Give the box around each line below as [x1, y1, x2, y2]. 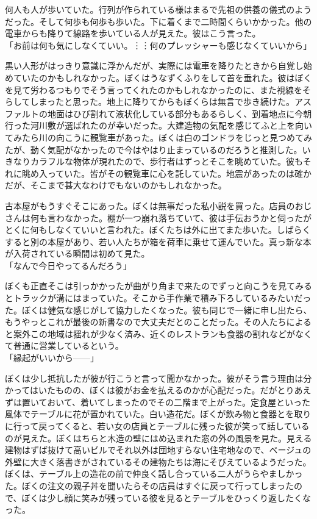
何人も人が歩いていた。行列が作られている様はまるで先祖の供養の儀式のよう [5, 3, 312, 15]
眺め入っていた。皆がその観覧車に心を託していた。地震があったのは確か [21, 166, 312, 179]
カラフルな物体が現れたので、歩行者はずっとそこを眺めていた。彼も [30, 155, 303, 168]
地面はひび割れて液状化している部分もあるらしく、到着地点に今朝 [47, 107, 312, 120]
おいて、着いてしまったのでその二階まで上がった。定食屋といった [47, 395, 311, 408]
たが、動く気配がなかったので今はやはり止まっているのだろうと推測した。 [5, 143, 302, 156]
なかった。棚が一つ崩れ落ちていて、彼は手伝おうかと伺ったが [64, 211, 312, 224]
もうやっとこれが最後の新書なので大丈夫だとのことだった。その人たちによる [5, 315, 312, 328]
